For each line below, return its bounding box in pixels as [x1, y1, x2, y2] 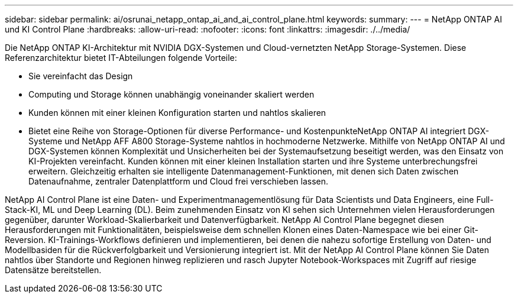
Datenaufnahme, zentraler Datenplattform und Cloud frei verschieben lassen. [28, 176, 329, 186]
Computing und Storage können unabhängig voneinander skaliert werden [28, 89, 315, 99]
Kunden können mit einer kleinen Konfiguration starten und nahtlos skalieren [28, 108, 326, 118]
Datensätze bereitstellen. [5, 265, 102, 275]
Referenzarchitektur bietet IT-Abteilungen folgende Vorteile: [5, 53, 237, 63]
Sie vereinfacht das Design [28, 71, 133, 81]
